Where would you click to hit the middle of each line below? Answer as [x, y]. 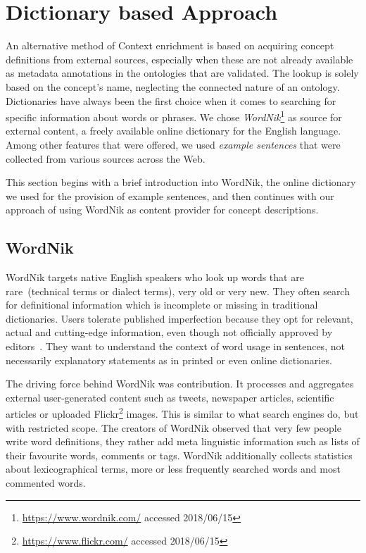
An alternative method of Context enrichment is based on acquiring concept [170, 45]
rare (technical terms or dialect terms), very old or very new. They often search [178, 291]
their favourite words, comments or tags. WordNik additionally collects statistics [179, 455]
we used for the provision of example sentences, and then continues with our [170, 195]
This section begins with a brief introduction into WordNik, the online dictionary [181, 182]
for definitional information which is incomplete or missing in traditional [162, 305]
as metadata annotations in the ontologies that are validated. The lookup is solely [182, 73]
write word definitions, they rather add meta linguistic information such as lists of [183, 441]
